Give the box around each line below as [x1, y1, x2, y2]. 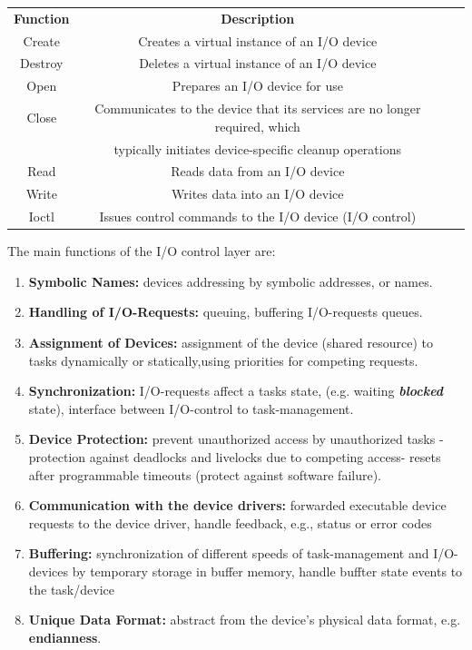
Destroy [20, 54, 64, 73]
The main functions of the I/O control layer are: [7, 241, 276, 261]
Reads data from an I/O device [171, 162, 345, 181]
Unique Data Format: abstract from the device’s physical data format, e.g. [28, 610, 461, 629]
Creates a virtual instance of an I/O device [138, 31, 378, 50]
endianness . [28, 627, 102, 646]
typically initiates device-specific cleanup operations [113, 139, 401, 158]
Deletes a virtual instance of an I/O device [139, 54, 377, 73]
